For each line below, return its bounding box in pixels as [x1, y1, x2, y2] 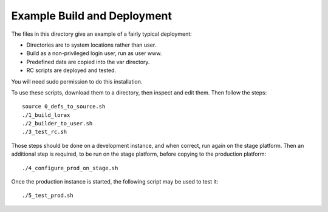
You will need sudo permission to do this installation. [11, 78, 143, 85]
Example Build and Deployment [11, 9, 173, 22]
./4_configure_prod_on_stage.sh [22, 164, 118, 171]
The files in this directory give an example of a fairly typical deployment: [11, 30, 193, 38]
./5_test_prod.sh [22, 192, 73, 199]
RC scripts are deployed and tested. [26, 67, 117, 74]
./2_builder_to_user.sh [22, 120, 93, 127]
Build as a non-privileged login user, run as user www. [26, 50, 162, 57]
